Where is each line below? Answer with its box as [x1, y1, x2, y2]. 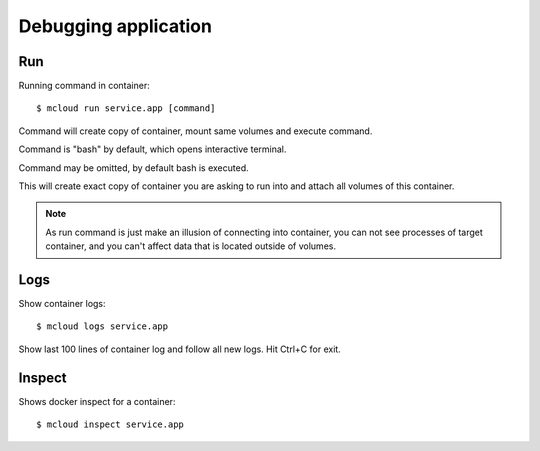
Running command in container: [18, 80, 150, 92]
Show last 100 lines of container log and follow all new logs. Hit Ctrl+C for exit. [18, 343, 342, 355]
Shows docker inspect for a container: [18, 395, 176, 407]
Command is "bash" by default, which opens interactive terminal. [18, 143, 287, 155]
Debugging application [18, 15, 212, 37]
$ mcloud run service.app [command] [36, 103, 216, 114]
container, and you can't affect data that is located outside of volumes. [45, 240, 337, 252]
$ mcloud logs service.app [36, 321, 169, 332]
